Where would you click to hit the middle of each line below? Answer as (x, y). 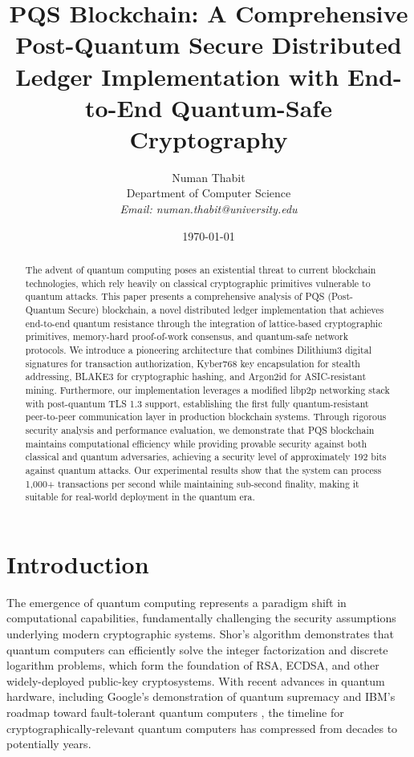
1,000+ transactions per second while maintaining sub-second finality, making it (192, 483)
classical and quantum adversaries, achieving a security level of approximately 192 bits (206, 457)
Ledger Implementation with (177, 76)
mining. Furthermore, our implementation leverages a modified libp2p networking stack (207, 389)
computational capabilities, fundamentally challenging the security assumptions (201, 618)
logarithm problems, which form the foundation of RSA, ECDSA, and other (193, 665)
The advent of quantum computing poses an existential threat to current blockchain (201, 270)
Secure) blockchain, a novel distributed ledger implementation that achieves (226, 310)
